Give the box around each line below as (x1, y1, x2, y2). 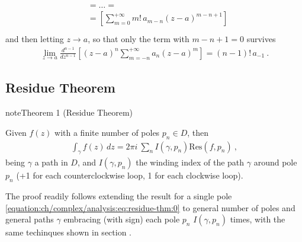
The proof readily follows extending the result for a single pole (5, 190, 232, 202)
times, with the (230, 213, 285, 225)
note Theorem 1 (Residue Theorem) (5, 106, 133, 119)
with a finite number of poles (54, 126, 160, 138)
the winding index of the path (136, 156, 245, 168)
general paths (5, 213, 54, 225)
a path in (34, 156, 68, 168)
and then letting (5, 33, 64, 45)
